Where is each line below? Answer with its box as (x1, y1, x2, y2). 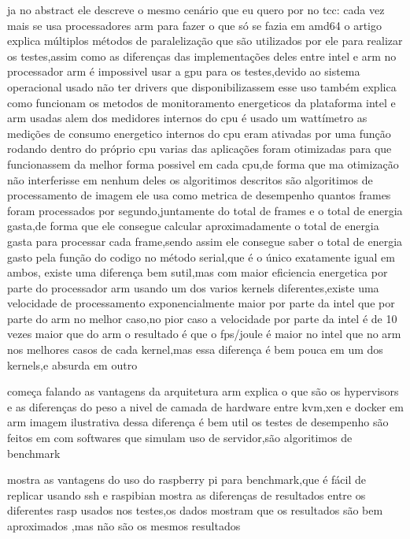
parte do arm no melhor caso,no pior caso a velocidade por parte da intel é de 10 (7, 310, 397, 326)
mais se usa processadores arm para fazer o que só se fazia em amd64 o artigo (7, 17, 382, 33)
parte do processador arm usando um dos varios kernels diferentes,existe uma (7, 279, 379, 296)
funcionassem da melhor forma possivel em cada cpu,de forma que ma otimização (7, 155, 399, 172)
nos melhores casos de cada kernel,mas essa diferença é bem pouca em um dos (7, 341, 383, 358)
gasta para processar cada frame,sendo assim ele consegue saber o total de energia (7, 232, 403, 249)
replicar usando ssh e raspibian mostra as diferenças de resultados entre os (7, 486, 366, 503)
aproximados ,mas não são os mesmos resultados (7, 518, 241, 533)
